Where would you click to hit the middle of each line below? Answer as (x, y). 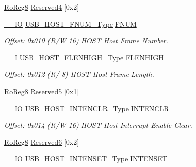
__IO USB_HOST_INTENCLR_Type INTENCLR (87, 108)
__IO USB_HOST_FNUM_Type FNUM (70, 23)
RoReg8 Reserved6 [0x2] (42, 142)
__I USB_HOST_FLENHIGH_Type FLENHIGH (84, 57)
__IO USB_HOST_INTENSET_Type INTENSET (86, 159)
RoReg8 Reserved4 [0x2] (42, 7)
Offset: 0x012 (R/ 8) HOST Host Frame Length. (79, 74)
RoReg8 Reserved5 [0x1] (42, 91)
